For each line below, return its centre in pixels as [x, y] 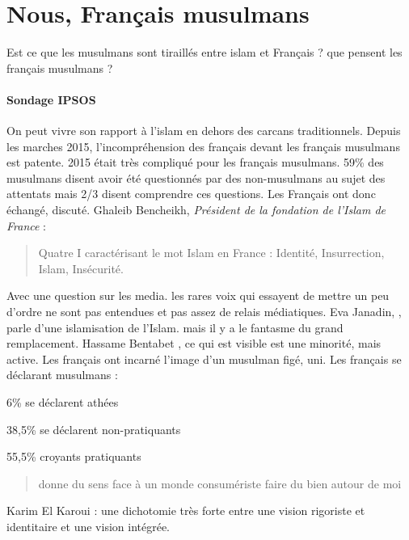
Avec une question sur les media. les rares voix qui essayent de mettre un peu [198, 295]
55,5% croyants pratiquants [74, 456]
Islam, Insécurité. [81, 268]
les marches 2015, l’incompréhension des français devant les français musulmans [203, 146]
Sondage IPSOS [51, 99]
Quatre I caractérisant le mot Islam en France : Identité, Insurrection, [211, 253]
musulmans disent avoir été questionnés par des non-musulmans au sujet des [196, 177]
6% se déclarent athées [63, 402]
